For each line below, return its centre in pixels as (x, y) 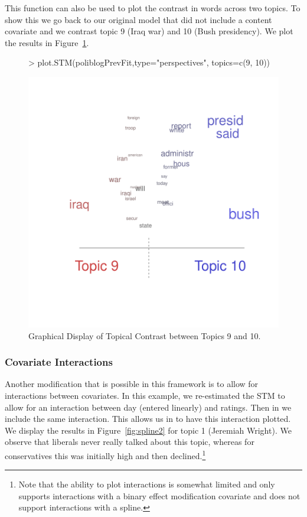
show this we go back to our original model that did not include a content (138, 19)
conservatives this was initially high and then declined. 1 (105, 454)
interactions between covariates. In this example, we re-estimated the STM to (145, 395)
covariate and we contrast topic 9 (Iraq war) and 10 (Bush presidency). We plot (149, 31)
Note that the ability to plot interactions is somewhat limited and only (147, 484)
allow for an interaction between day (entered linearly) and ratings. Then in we (148, 407)
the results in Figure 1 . (47, 42)
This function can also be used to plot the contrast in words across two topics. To (153, 8)
